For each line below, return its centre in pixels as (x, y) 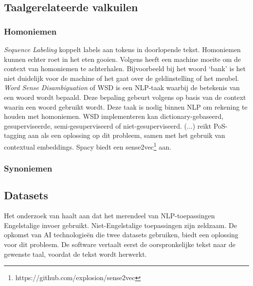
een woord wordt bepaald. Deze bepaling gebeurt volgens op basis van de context (125, 97)
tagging (15, 135)
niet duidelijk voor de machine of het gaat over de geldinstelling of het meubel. (122, 78)
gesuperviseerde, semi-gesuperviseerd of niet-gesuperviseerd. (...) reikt (108, 125)
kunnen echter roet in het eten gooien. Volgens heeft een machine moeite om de (122, 59)
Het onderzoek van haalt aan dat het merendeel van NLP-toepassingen (109, 216)
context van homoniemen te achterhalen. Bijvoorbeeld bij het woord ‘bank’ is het (125, 68)
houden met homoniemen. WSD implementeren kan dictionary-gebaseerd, (114, 116)
